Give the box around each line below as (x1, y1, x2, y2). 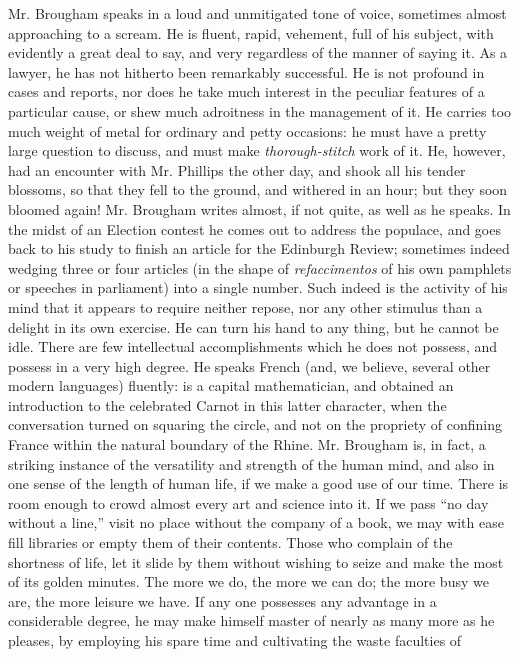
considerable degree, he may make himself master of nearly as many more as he (8, 610, 495, 631)
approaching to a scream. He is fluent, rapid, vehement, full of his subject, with (8, 22, 494, 43)
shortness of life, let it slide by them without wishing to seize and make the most (8, 551, 504, 572)
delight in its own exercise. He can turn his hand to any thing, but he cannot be (8, 316, 499, 337)
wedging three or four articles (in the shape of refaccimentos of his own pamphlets (8, 257, 512, 278)
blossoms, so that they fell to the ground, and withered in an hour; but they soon (8, 179, 508, 200)
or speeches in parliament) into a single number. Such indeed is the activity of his (8, 277, 508, 298)
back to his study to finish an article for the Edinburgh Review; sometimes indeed (8, 238, 510, 259)
